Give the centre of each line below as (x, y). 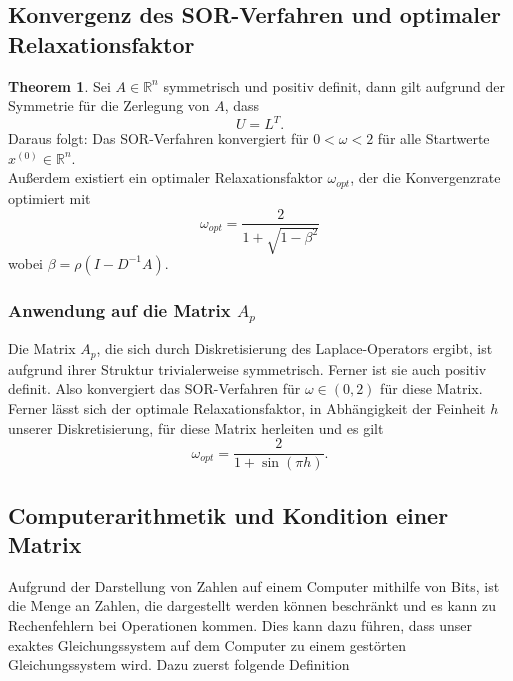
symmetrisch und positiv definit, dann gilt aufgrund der (334, 85)
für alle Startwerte (433, 138)
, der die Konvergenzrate (425, 177)
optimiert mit (49, 197)
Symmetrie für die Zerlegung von (109, 105)
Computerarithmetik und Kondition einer (228, 514)
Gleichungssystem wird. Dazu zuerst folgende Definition (179, 664)
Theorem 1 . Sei (59, 85)
